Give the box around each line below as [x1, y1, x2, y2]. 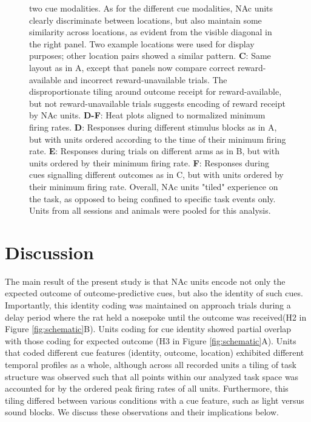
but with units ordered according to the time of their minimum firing [29, 132, 286, 145]
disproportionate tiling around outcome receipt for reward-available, [29, 85, 282, 98]
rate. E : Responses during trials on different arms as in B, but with [29, 145, 279, 157]
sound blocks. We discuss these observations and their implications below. [5, 406, 279, 418]
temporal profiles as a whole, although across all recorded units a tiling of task [5, 358, 296, 370]
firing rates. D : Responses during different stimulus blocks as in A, [29, 120, 277, 133]
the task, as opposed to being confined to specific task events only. [29, 192, 276, 205]
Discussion [5, 239, 94, 264]
